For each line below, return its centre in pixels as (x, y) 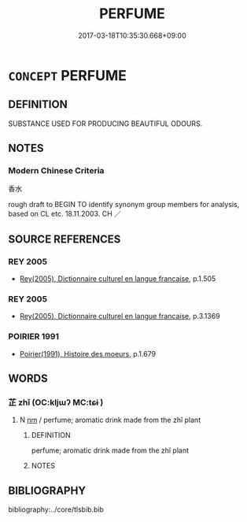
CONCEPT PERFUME (68, 75)
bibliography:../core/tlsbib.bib (56, 509)
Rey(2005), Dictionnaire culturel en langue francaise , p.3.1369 (120, 317)
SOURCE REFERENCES (65, 239)
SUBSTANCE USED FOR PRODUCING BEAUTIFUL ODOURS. (105, 124)
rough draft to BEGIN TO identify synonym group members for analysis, (124, 205)
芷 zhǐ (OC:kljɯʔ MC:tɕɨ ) (56, 402)
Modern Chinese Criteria (56, 171)
